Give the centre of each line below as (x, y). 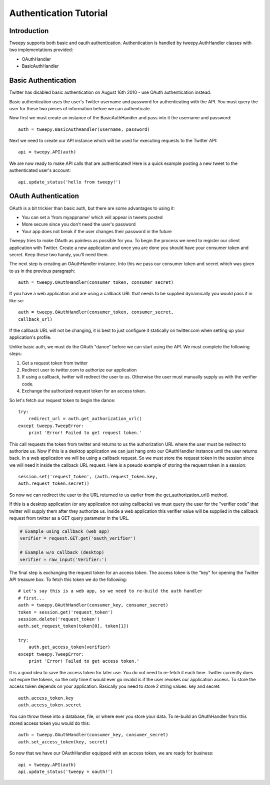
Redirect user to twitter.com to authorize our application (79, 370)
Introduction (29, 31)
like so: (17, 300)
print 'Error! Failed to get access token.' (84, 661)
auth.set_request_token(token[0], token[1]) (74, 626)
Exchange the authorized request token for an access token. (84, 391)
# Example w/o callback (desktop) (62, 552)
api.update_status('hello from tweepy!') (69, 182)
